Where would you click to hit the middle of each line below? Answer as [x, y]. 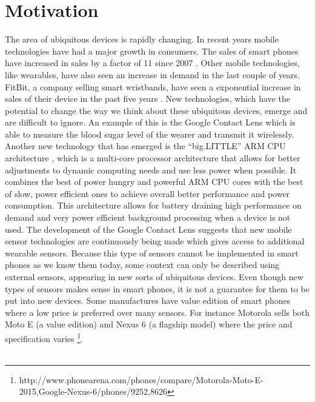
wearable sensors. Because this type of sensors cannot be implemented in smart [152, 253]
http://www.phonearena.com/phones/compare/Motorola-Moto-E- [141, 379]
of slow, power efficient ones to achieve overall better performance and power [148, 193]
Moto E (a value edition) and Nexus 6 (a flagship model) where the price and [149, 324]
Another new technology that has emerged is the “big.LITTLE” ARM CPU [145, 146]
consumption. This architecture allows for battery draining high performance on [153, 205]
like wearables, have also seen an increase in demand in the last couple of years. [153, 74]
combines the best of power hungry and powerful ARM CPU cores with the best [154, 182]
